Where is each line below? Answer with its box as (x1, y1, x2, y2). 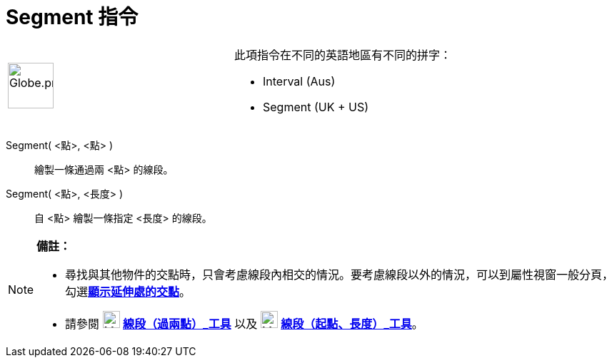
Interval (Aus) (263, 73, 336, 88)
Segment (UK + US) (263, 99, 369, 114)
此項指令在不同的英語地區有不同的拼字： (234, 47, 452, 62)
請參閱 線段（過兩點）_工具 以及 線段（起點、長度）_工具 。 (65, 316, 423, 331)
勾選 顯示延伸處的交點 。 (65, 284, 191, 299)
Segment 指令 (6, 5, 139, 29)
